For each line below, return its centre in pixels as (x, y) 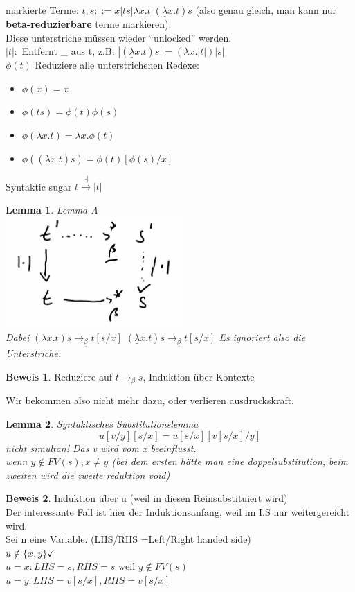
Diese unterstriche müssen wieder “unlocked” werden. (119, 37)
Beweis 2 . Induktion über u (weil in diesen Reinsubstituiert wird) (147, 498)
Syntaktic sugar (39, 186)
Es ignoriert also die (262, 337)
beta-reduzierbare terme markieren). (89, 24)
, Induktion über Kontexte (199, 376)
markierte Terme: (42, 10)
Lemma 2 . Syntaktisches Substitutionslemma (102, 423)
